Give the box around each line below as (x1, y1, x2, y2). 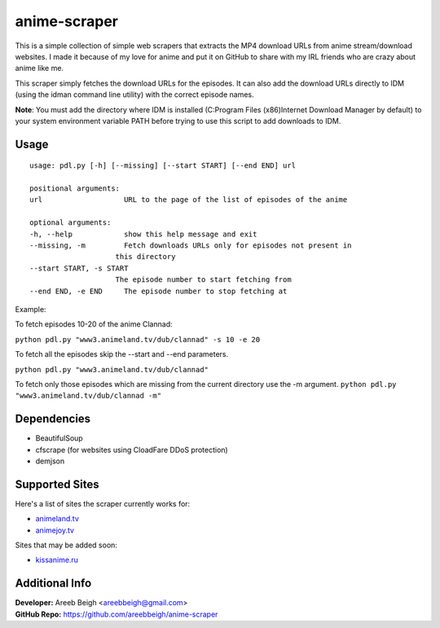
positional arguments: (29, 184, 121, 193)
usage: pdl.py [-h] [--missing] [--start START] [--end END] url (29, 161, 297, 170)
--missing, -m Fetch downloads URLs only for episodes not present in (29, 241, 352, 250)
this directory (115, 253, 176, 261)
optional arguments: (29, 218, 112, 227)
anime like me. (15, 64, 64, 73)
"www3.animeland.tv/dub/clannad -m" (15, 391, 162, 401)
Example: (15, 304, 46, 314)
